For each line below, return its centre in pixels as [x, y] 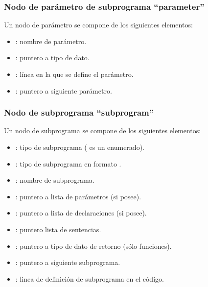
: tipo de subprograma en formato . [68, 163]
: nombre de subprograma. [55, 180]
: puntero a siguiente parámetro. [64, 90]
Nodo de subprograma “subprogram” [79, 112]
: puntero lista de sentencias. [58, 229]
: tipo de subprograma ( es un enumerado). [80, 147]
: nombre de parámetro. [51, 41]
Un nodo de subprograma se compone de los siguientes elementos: [103, 131]
